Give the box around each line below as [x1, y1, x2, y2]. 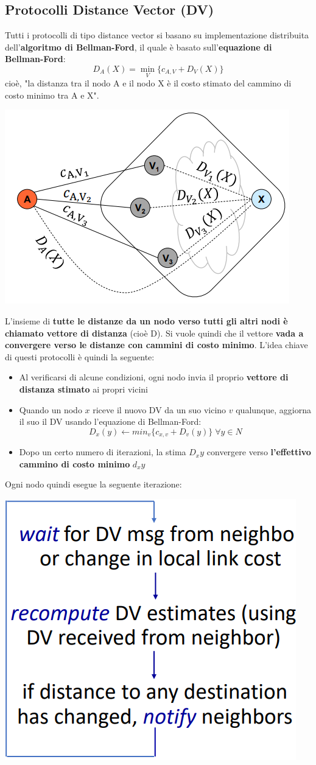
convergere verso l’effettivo [206, 445, 311, 458]
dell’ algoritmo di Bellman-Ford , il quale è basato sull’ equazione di [5, 40, 272, 53]
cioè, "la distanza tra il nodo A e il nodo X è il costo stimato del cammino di [5, 77, 292, 89]
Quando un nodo [19, 403, 82, 416]
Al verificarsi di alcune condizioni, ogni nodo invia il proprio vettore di [19, 371, 289, 383]
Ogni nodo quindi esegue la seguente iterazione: [5, 478, 182, 491]
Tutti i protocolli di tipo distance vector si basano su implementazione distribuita [5, 29, 309, 41]
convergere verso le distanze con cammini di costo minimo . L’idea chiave [5, 338, 308, 351]
